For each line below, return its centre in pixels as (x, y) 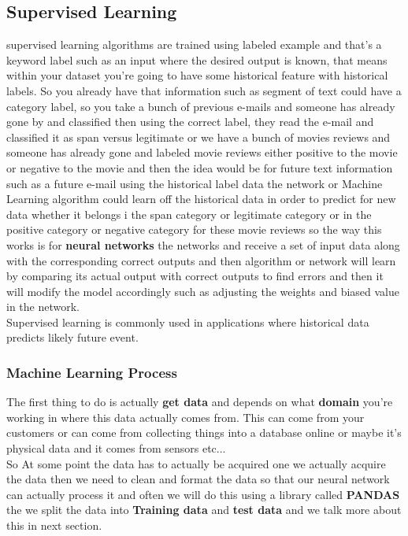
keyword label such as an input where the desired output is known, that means (197, 59)
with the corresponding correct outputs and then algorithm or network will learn (201, 260)
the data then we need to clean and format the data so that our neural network (198, 479)
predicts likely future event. (72, 337)
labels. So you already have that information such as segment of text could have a (204, 90)
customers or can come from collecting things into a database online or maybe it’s (204, 432)
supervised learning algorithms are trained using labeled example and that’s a (194, 44)
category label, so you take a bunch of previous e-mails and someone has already (201, 106)
